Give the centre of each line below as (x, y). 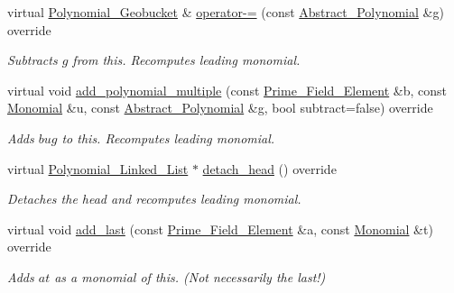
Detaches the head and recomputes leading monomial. (154, 199)
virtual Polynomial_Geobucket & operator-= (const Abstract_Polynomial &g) (226, 12)
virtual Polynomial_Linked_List (98, 168)
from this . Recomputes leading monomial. (186, 60)
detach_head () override (269, 168)
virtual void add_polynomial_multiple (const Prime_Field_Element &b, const (227, 90)
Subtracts (32, 60)
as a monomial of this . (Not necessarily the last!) (190, 276)
